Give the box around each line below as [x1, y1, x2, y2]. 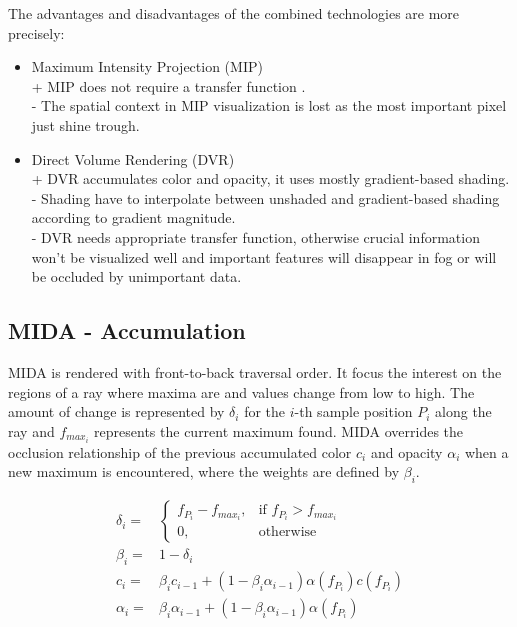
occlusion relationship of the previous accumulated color [8, 441, 352, 462]
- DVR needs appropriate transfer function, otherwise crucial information [31, 226, 480, 247]
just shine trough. [31, 114, 140, 135]
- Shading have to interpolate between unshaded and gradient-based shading [31, 187, 500, 208]
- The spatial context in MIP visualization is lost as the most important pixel [31, 95, 507, 116]
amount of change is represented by [8, 401, 225, 422]
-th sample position [294, 401, 413, 422]
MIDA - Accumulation [8, 315, 246, 346]
